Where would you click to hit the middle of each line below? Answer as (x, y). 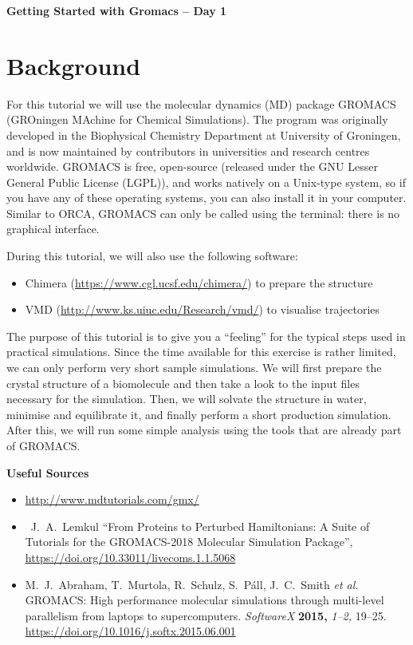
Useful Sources (48, 472)
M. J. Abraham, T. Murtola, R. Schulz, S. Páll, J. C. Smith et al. (192, 584)
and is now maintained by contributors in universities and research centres (188, 150)
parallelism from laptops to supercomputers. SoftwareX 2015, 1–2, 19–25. (206, 615)
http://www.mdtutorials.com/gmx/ (112, 499)
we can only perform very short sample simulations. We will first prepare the (194, 368)
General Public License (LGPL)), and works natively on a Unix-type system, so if (206, 182)
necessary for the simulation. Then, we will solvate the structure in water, (187, 399)
